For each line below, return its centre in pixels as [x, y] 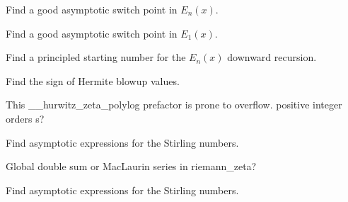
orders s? [25, 118]
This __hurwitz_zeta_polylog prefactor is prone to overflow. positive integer [174, 105]
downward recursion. [272, 57]
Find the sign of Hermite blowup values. [93, 80]
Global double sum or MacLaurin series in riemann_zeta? [131, 166]
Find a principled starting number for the [96, 57]
